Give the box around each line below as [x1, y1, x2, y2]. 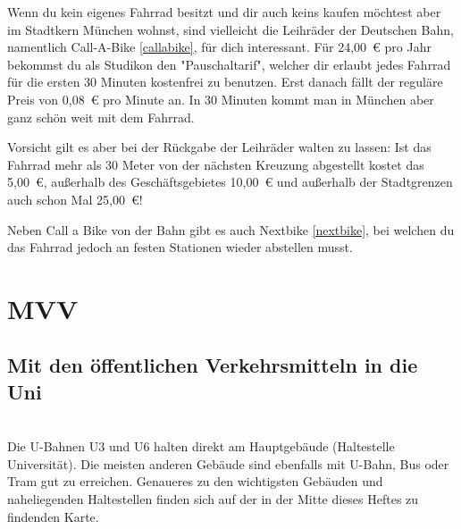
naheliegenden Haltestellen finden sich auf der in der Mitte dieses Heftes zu [7, 490, 419, 508]
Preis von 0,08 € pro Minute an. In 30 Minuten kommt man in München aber [7, 89, 434, 108]
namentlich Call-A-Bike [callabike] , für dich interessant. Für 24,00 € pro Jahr [7, 38, 432, 56]
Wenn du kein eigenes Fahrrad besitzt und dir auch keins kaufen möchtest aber [7, 3, 441, 21]
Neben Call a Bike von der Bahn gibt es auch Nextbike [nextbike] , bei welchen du [7, 220, 455, 239]
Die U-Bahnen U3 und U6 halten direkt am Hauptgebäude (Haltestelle [7, 437, 395, 456]
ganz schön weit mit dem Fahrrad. [7, 107, 195, 126]
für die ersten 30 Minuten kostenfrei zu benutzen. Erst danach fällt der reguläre [7, 72, 443, 91]
